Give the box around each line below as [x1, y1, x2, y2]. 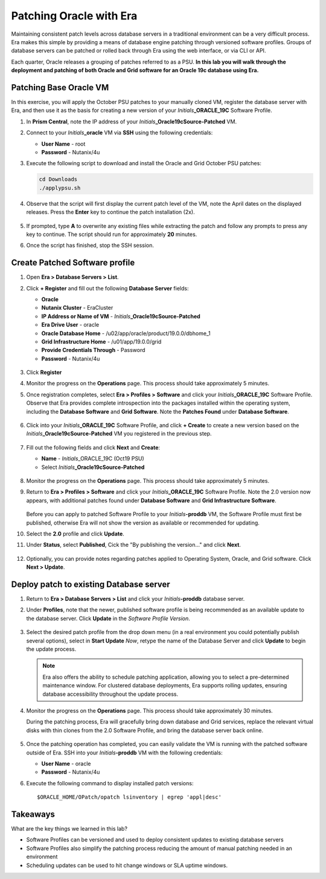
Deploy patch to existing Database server [11, 579, 170, 589]
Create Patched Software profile [11, 258, 135, 268]
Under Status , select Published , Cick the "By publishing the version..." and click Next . [26, 541, 241, 549]
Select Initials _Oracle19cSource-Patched [41, 463, 145, 471]
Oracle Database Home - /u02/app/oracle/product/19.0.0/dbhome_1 [41, 330, 211, 337]
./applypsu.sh [39, 185, 81, 191]
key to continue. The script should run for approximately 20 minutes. [26, 230, 197, 238]
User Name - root [41, 140, 86, 148]
